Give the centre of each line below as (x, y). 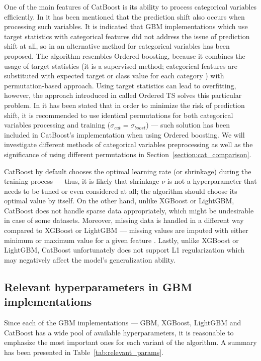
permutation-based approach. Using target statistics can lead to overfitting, (120, 85)
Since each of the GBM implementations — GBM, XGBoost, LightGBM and (123, 323)
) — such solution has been (188, 125)
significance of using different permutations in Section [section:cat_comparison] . (128, 154)
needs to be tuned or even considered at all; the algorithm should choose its (121, 191)
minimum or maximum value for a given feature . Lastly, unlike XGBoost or (121, 240)
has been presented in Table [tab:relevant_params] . (84, 352)
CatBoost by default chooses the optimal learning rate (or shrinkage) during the (128, 171)
